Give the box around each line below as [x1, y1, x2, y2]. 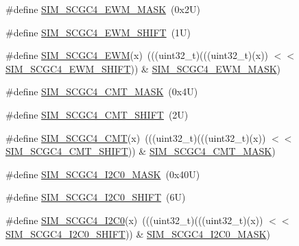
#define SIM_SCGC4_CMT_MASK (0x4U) [5, 84, 198, 99]
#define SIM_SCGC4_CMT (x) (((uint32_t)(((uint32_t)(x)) [5, 130, 266, 145]
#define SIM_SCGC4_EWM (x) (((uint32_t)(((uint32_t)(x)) [5, 48, 269, 62]
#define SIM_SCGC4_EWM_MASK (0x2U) [5, 2, 200, 16]
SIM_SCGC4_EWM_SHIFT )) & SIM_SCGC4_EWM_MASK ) [5, 61, 281, 75]
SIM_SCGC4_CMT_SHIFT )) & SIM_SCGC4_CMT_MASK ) [5, 144, 276, 158]
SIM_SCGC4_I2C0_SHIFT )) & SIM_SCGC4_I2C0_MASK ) [5, 226, 270, 241]
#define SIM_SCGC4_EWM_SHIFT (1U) [5, 25, 191, 39]
